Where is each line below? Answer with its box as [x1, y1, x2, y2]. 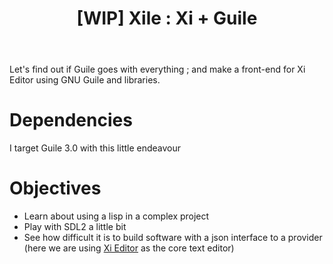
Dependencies [9, 109, 133, 132]
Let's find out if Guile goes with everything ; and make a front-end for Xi [9, 63, 306, 76]
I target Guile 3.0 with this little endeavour [9, 142, 182, 154]
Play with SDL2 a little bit [23, 221, 127, 233]
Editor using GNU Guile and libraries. [9, 74, 161, 86]
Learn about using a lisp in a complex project [23, 210, 210, 222]
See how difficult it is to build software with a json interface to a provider [23, 232, 323, 244]
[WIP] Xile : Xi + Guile [76, 7, 258, 30]
